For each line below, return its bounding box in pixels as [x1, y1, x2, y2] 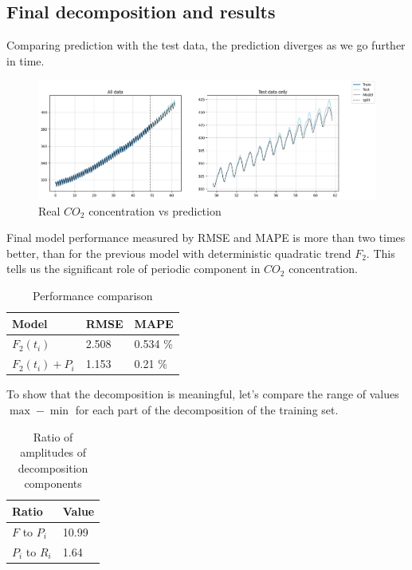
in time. [6, 52, 45, 69]
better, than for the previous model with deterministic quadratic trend [6, 244, 351, 261]
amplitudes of [20, 444, 87, 461]
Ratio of [33, 428, 73, 445]
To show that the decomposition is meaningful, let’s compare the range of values [6, 386, 399, 402]
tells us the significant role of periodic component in [6, 260, 261, 277]
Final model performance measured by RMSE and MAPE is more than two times [6, 229, 406, 246]
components [24, 475, 82, 492]
